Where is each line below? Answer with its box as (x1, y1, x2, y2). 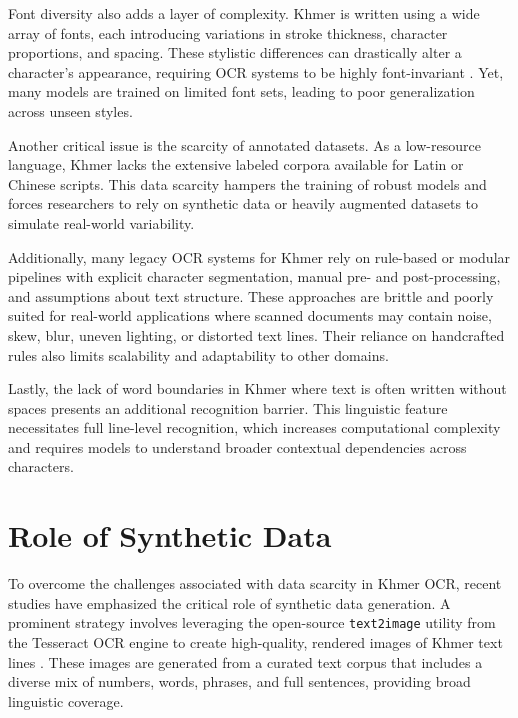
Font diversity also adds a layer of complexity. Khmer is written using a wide (8, 3, 480, 23)
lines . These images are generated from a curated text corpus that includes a (8, 651, 483, 672)
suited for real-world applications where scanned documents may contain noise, (8, 305, 492, 326)
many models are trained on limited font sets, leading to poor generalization (8, 81, 475, 102)
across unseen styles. (8, 100, 133, 121)
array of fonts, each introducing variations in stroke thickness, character (8, 22, 448, 43)
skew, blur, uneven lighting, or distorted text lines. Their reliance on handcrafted (8, 324, 505, 345)
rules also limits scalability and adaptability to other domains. (8, 344, 389, 365)
